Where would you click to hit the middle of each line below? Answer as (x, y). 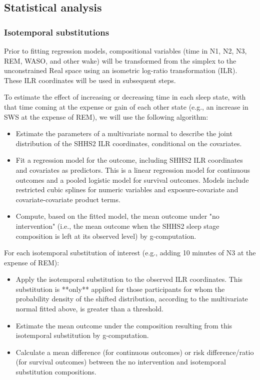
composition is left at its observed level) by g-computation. (106, 236)
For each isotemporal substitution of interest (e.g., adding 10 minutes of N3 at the (130, 253)
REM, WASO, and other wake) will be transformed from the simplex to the (120, 60)
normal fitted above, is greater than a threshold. (89, 309)
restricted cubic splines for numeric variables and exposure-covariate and (127, 189)
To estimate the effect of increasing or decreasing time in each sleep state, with (125, 97)
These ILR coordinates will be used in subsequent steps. (90, 80)
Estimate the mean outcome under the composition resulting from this (124, 325)
